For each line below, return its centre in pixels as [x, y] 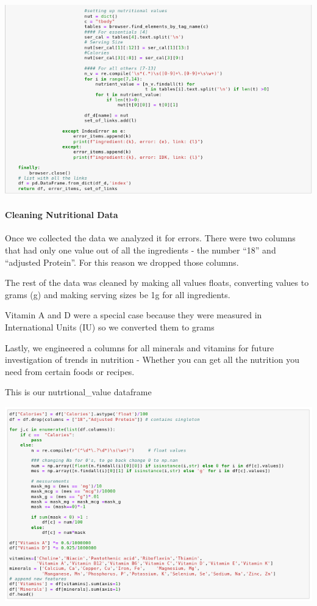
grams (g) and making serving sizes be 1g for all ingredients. [118, 294]
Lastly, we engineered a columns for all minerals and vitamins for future [140, 347]
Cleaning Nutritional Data [62, 215]
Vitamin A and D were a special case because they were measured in [134, 315]
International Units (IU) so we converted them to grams [110, 327]
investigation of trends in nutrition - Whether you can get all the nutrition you [152, 360]
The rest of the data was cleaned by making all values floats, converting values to [157, 283]
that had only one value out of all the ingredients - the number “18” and [141, 250]
